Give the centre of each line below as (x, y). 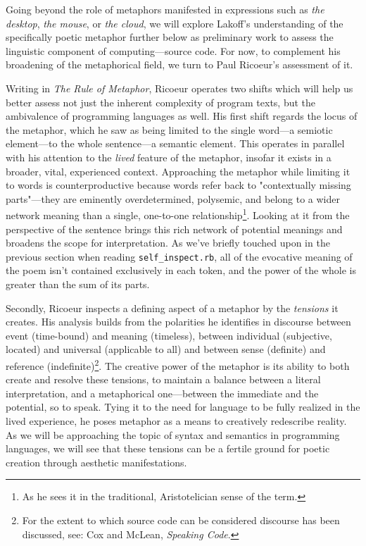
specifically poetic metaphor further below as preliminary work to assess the (170, 37)
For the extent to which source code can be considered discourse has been (181, 520)
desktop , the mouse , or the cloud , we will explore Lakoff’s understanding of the (175, 23)
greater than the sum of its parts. (78, 284)
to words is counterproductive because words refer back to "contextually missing (178, 185)
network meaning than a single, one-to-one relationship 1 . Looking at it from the (178, 214)
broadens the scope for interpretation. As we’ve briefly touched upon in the (168, 243)
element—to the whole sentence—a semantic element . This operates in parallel (175, 143)
